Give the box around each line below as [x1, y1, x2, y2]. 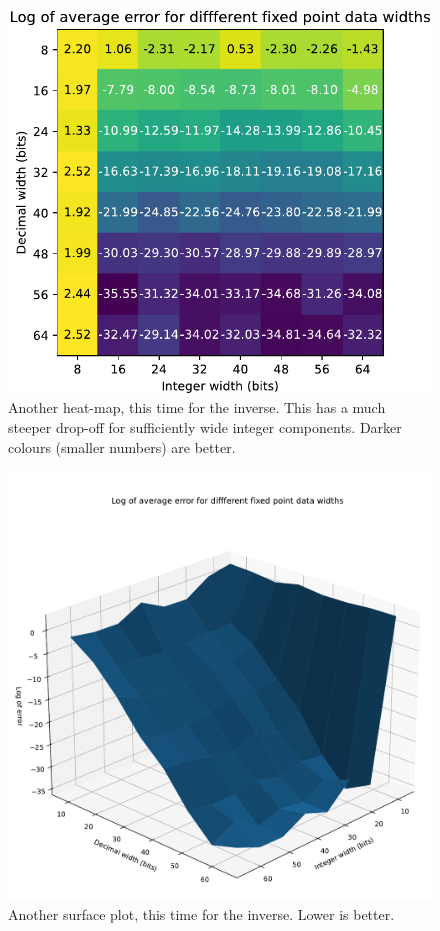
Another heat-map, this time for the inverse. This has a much [8, 397, 386, 418]
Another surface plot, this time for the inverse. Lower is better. [8, 904, 395, 925]
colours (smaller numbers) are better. [8, 436, 236, 457]
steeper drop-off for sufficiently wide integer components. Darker [8, 416, 402, 437]
